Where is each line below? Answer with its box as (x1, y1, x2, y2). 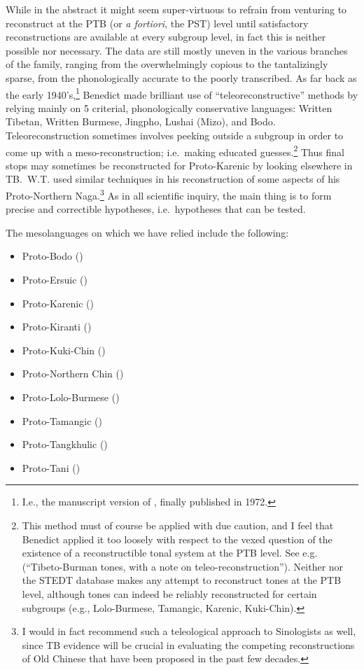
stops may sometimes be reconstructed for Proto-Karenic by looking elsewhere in (6, 158, 353, 172)
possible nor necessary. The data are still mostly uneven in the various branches (6, 43, 348, 57)
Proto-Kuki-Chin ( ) (22, 342, 106, 357)
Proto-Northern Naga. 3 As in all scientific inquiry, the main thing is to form (6, 186, 332, 202)
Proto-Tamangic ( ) (22, 413, 102, 428)
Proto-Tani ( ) (22, 460, 80, 475)
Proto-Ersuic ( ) (22, 272, 87, 287)
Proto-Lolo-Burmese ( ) (22, 390, 120, 405)
